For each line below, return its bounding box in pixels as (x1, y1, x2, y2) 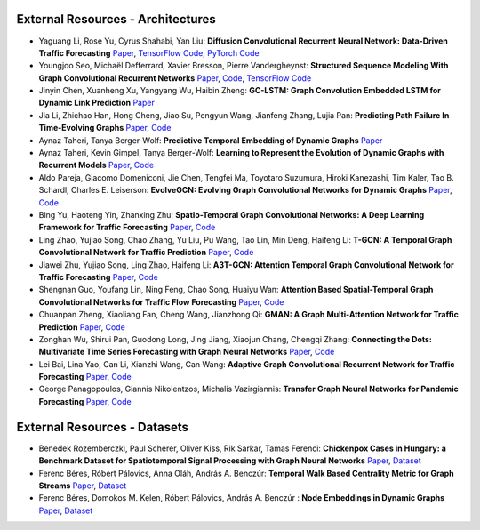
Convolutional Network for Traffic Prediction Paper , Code (38, 247, 254, 258)
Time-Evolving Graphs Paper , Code (38, 123, 172, 133)
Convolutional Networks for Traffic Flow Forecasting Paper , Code (38, 296, 284, 307)
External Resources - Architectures (16, 12, 217, 27)
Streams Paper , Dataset (38, 480, 127, 491)
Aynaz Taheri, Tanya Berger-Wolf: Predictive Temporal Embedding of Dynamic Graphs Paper (38, 134, 383, 146)
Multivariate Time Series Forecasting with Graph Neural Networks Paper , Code (38, 347, 335, 357)
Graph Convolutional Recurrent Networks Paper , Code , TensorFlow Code (38, 72, 312, 84)
